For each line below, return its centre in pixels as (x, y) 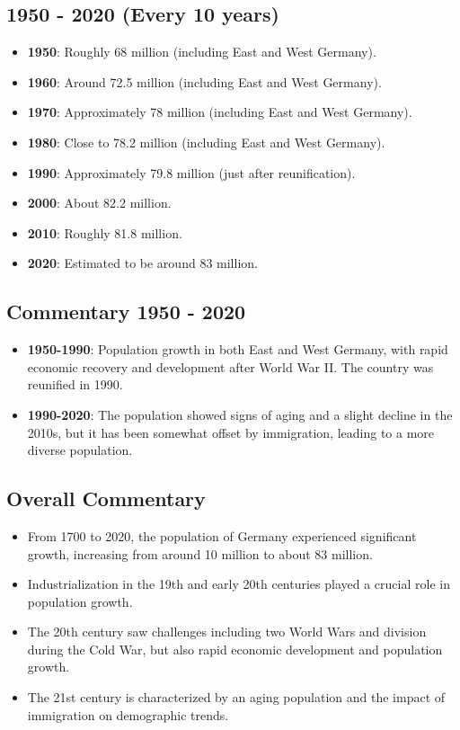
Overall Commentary (106, 499)
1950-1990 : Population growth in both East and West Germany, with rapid (238, 349)
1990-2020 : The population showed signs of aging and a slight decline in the (240, 414)
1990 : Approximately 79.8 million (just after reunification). (191, 172)
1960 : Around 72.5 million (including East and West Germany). (204, 81)
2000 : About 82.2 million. (99, 203)
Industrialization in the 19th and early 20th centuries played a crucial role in (239, 584)
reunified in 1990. (75, 384)
